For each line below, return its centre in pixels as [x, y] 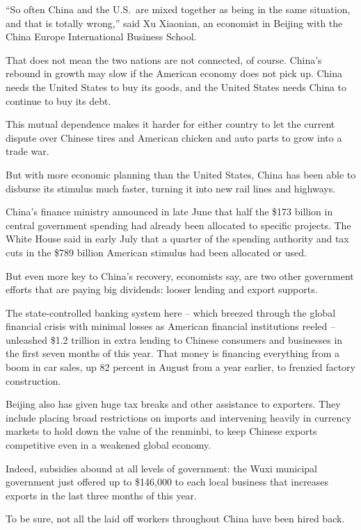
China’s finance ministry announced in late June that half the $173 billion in [169, 212]
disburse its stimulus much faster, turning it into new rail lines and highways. [171, 188]
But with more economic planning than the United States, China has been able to [181, 174]
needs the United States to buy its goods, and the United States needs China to [176, 86]
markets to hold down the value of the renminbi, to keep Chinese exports [161, 431]
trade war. [27, 151]
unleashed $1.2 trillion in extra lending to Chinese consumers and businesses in [174, 339]
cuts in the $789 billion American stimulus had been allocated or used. [156, 252]
